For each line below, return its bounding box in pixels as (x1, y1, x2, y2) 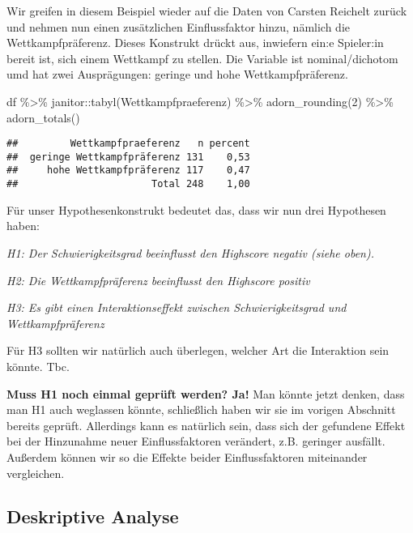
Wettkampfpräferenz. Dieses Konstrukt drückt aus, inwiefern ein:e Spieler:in (6, 34, 384, 51)
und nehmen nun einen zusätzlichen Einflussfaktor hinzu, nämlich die (6, 18, 351, 35)
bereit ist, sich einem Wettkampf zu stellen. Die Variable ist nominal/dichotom (6, 49, 398, 66)
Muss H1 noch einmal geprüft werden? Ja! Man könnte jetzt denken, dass (6, 385, 405, 402)
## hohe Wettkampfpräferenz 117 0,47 (6, 164, 250, 177)
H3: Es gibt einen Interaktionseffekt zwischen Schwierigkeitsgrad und (6, 299, 347, 316)
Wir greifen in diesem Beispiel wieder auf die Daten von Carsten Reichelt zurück (6, 2, 407, 19)
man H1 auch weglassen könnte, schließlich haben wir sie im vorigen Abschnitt (6, 401, 396, 418)
